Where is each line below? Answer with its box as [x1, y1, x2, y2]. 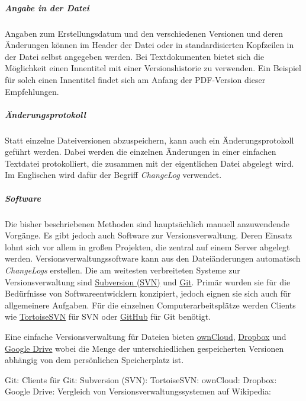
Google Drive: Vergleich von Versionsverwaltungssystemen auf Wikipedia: [5, 385, 272, 397]
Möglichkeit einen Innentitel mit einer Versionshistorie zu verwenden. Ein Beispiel [5, 62, 301, 74]
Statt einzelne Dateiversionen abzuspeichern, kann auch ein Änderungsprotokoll [5, 133, 294, 146]
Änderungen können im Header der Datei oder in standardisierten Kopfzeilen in [5, 39, 294, 51]
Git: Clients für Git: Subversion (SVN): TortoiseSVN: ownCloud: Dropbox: [5, 373, 277, 386]
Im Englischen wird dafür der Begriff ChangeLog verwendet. [5, 168, 222, 181]
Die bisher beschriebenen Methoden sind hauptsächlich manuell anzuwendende [5, 217, 289, 230]
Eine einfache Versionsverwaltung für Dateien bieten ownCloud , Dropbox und [5, 330, 286, 342]
